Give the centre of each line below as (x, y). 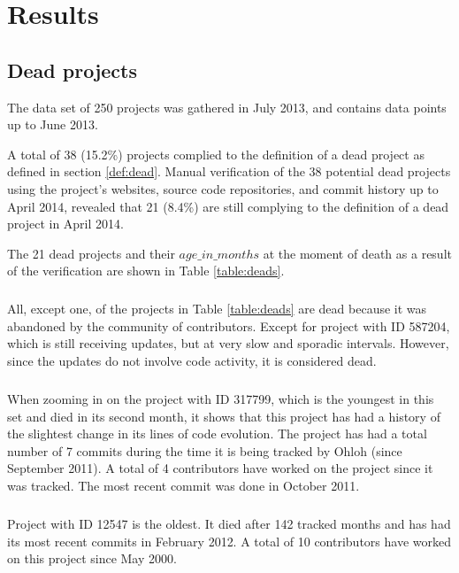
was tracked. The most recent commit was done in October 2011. (184, 486)
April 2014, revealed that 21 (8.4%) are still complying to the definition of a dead (228, 206)
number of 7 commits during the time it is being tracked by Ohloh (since (205, 450)
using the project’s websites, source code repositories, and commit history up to (223, 188)
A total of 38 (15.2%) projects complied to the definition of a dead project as (216, 154)
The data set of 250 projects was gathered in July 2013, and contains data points (227, 107)
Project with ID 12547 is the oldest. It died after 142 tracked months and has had (229, 523)
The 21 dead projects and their (91, 253)
